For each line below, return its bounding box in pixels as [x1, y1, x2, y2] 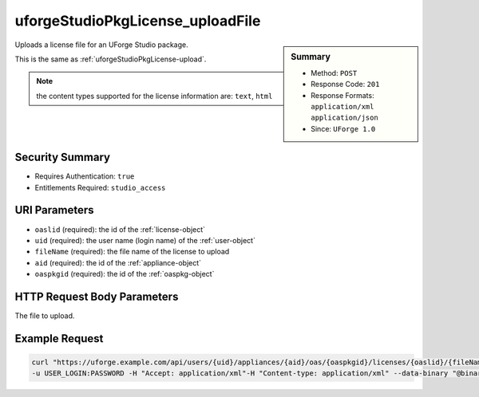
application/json [311, 113, 378, 123]
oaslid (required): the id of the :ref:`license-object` [34, 224, 206, 234]
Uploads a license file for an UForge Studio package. [14, 40, 188, 49]
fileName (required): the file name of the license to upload [34, 247, 230, 257]
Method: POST [311, 68, 358, 77]
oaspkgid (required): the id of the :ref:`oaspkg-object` [34, 269, 215, 279]
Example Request [14, 332, 104, 345]
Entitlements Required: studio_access [34, 183, 166, 192]
